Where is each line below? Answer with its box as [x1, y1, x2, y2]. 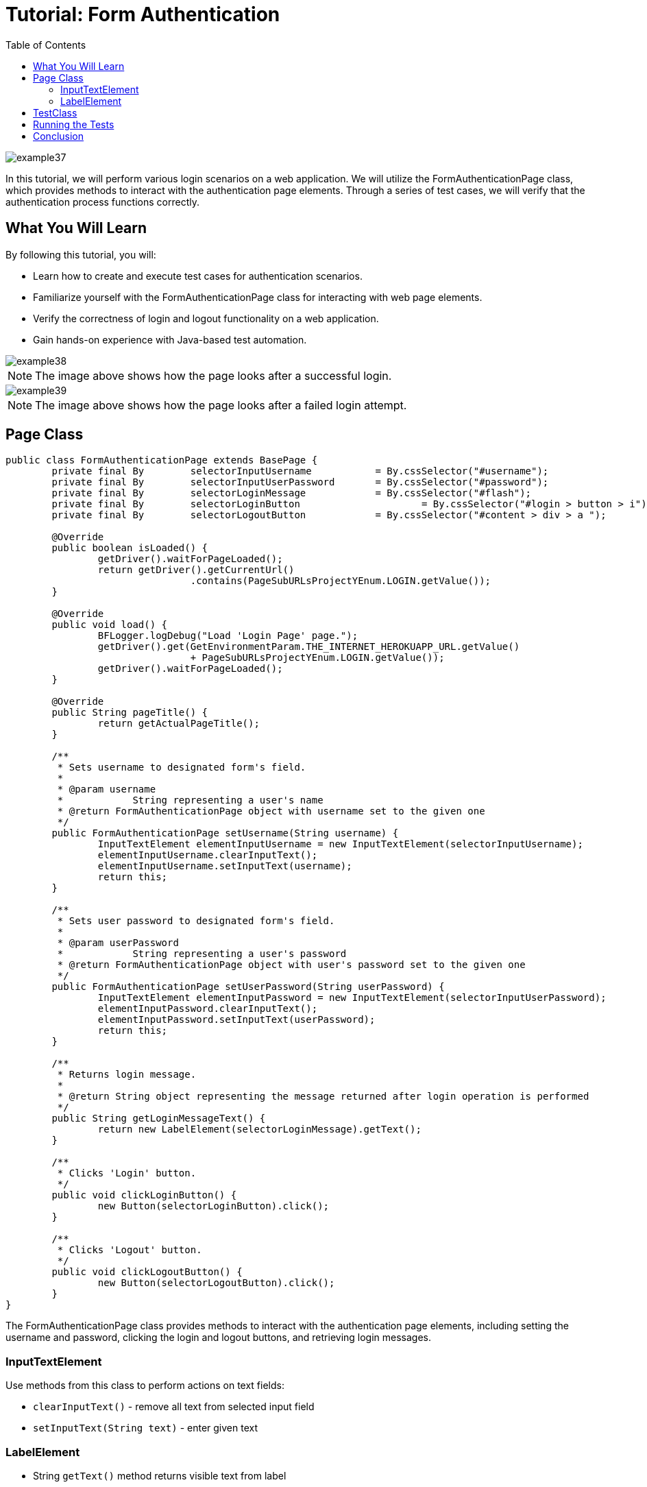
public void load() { [51, 619, 168, 631]
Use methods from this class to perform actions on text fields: [5, 1379, 284, 1392]
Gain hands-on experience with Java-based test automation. [33, 333, 307, 346]
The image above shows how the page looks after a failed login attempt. [35, 398, 407, 412]
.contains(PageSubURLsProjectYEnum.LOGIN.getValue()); [190, 575, 491, 587]
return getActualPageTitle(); [97, 718, 260, 729]
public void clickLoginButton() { [51, 1189, 237, 1201]
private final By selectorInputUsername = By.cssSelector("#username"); [51, 466, 549, 477]
